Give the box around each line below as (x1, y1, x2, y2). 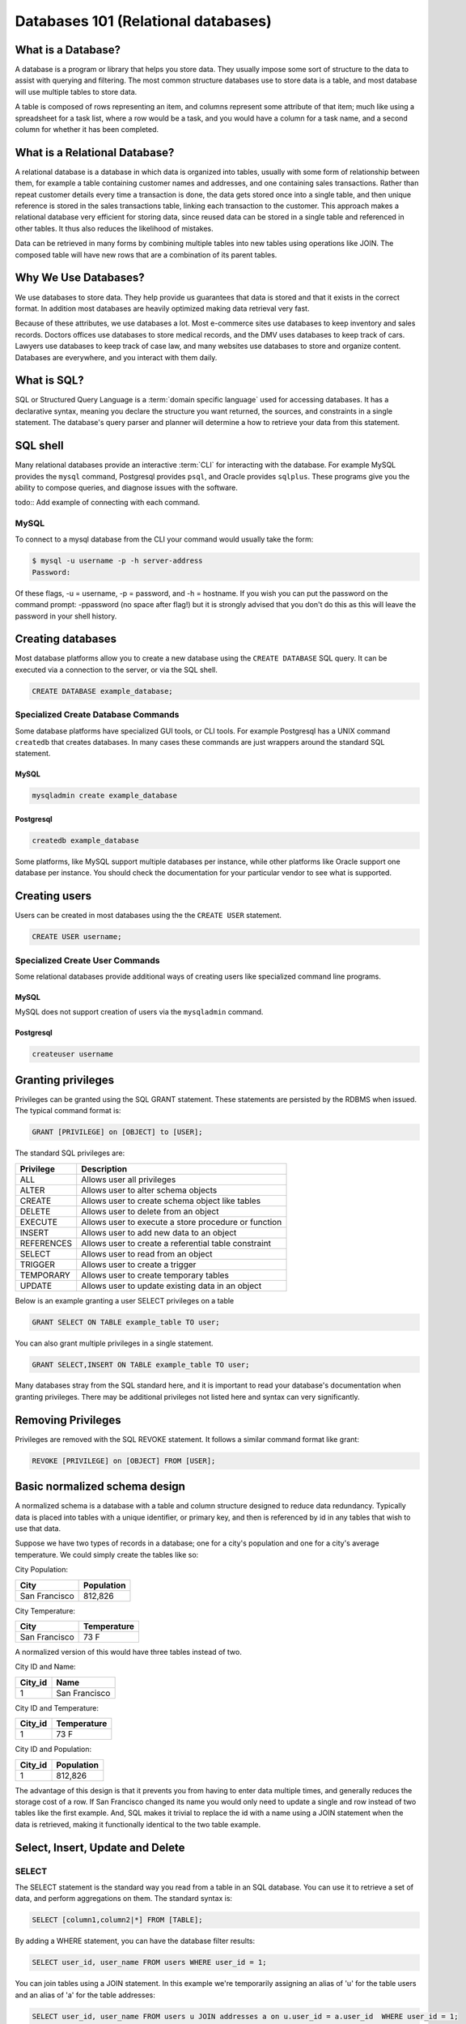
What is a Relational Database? (15, 146, 175, 159)
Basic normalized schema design (15, 1480, 186, 1494)
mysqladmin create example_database (32, 791, 178, 801)
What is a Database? (15, 43, 121, 57)
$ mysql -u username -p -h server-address (32, 556, 203, 566)
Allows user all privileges (81, 1174, 176, 1185)
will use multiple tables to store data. (15, 87, 138, 96)
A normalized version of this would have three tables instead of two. (15, 1648, 242, 1656)
